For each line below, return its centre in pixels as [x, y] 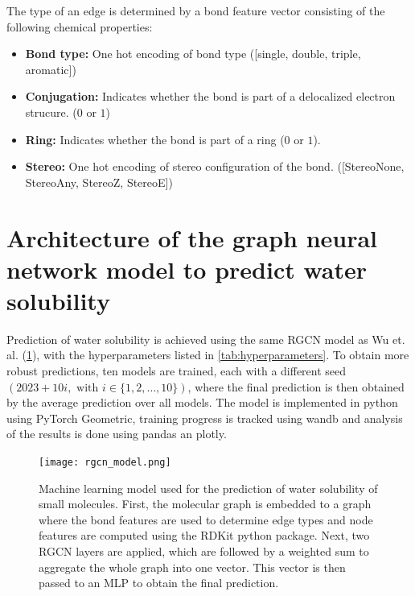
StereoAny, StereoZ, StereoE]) [99, 182]
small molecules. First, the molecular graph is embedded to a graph [205, 504]
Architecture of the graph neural [192, 237]
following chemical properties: [80, 26]
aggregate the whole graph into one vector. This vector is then [192, 567]
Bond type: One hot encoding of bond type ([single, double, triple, [193, 54]
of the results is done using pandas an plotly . [117, 434]
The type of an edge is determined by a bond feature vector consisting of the [196, 10]
